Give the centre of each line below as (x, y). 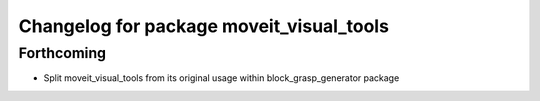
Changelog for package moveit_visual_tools (204, 26)
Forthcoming (62, 53)
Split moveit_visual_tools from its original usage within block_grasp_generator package (221, 78)
